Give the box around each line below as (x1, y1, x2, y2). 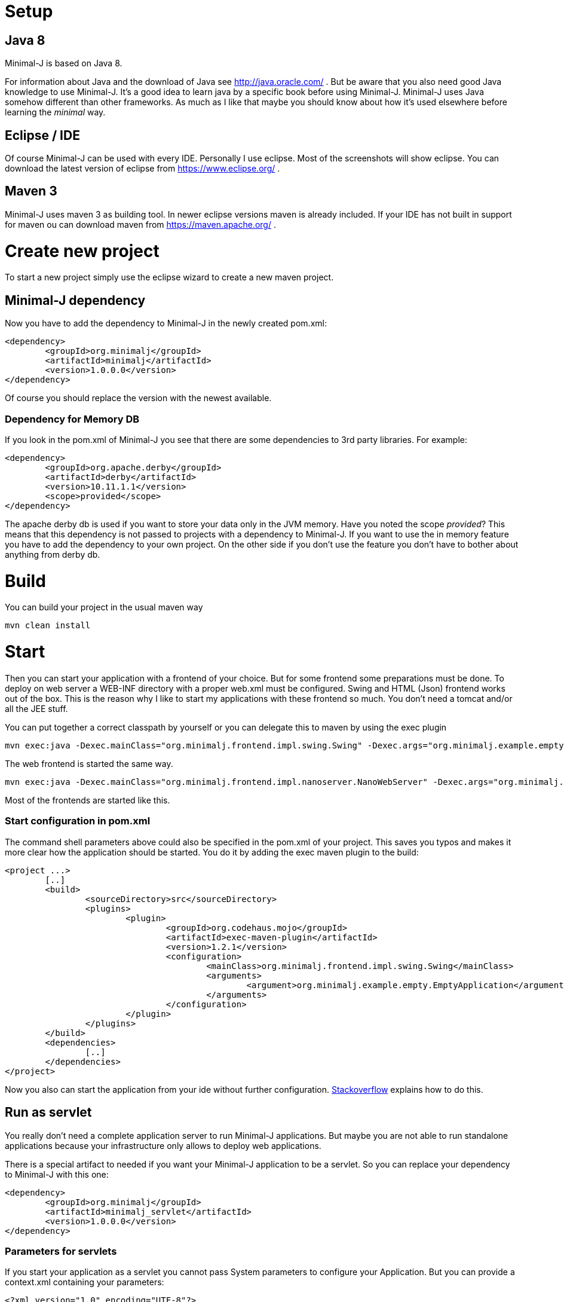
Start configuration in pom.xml (5, 815, 151, 827)
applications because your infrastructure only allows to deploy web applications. (5, 1140, 321, 1151)
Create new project (5, 240, 160, 261)
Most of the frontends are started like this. (5, 794, 170, 805)
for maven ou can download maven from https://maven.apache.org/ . (5, 219, 276, 230)
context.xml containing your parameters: (5, 1277, 164, 1288)
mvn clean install (5, 621, 91, 631)
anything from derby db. (5, 549, 100, 560)
